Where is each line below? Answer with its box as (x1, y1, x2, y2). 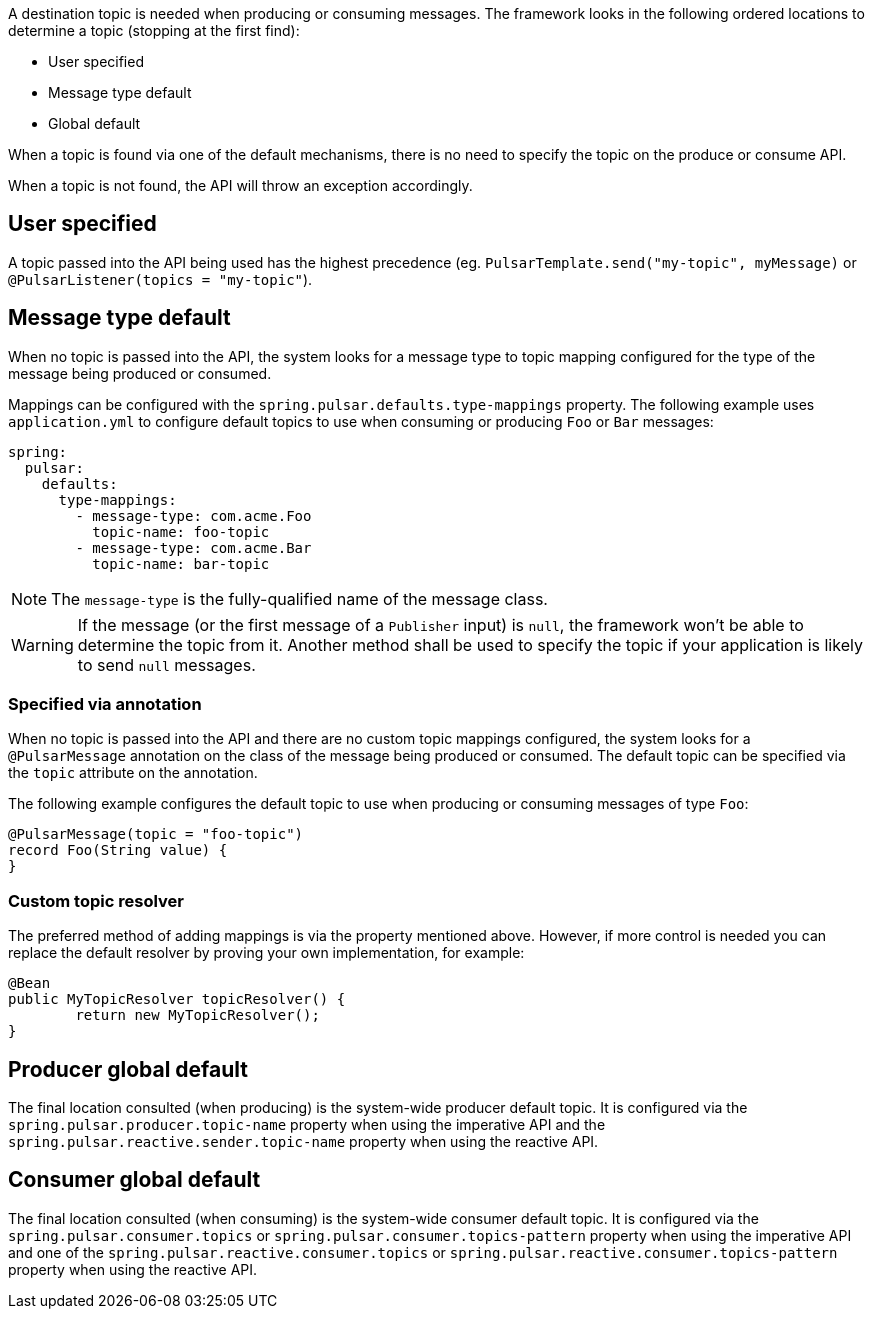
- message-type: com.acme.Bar (75, 539, 312, 556)
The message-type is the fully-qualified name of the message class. (51, 588, 548, 609)
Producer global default (8, 1056, 249, 1082)
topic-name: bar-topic (92, 555, 270, 572)
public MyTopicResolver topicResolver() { (8, 991, 346, 1008)
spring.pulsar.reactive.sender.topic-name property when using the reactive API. (8, 1133, 599, 1151)
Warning (11, 634, 74, 655)
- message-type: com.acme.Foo (75, 507, 312, 524)
